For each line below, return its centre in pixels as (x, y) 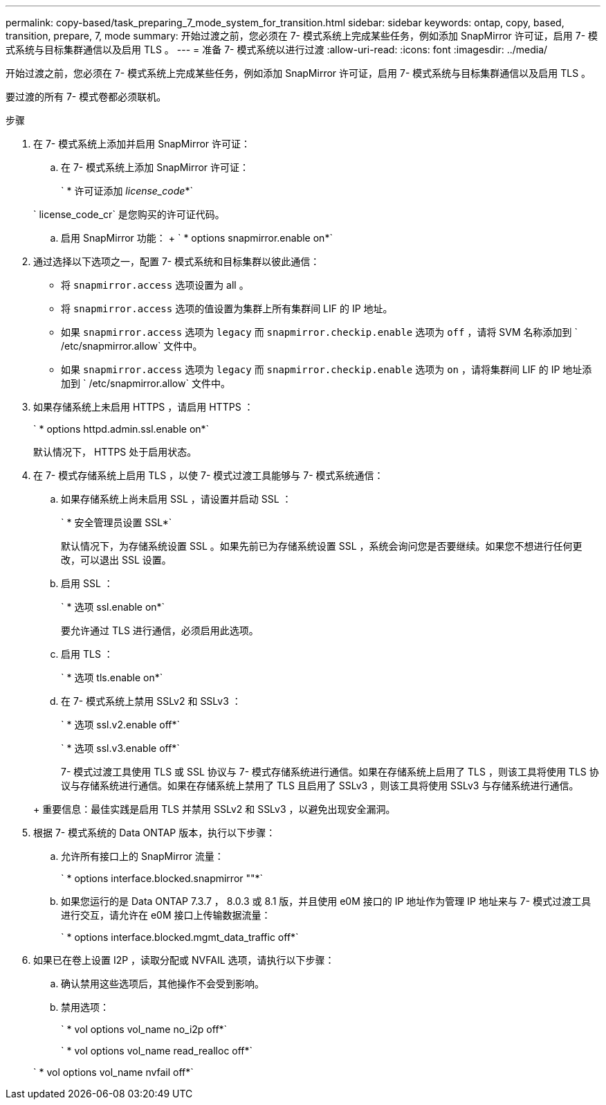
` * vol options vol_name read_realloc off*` (157, 1051)
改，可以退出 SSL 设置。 (116, 560)
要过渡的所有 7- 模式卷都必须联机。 (86, 97)
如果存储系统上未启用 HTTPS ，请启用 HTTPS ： (144, 407)
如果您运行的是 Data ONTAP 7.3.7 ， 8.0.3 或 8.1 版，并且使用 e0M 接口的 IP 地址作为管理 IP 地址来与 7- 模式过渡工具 (326, 901)
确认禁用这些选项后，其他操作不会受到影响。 (163, 983)
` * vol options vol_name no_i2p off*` (144, 1029)
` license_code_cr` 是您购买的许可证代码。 (129, 214)
